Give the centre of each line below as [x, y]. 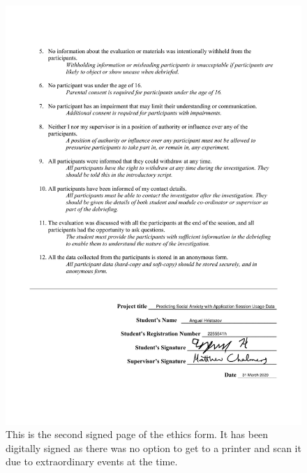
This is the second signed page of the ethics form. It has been [137, 434]
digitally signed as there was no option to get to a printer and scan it [153, 447]
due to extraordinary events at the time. [92, 461]
